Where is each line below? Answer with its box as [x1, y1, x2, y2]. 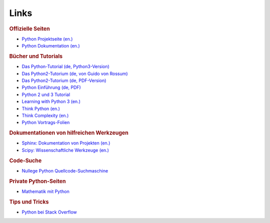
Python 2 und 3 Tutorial [21, 91, 70, 97]
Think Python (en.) [21, 105, 60, 111]
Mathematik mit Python [21, 188, 69, 194]
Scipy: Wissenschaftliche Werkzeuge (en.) [21, 147, 109, 153]
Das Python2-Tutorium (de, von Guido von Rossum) [21, 70, 128, 76]
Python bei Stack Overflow [21, 209, 77, 215]
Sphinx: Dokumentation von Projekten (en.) [21, 140, 110, 146]
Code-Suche [9, 157, 42, 164]
